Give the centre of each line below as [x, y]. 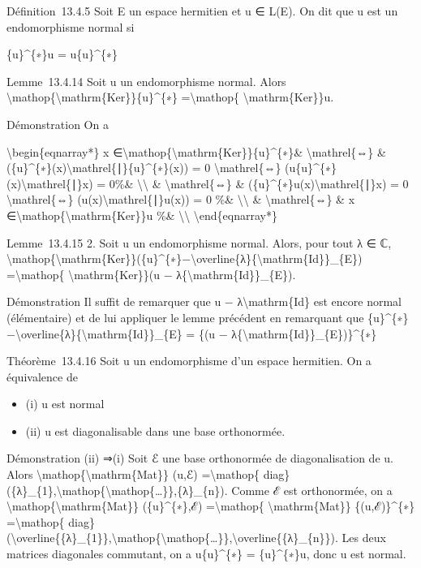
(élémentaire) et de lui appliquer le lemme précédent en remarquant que [185, 317]
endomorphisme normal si [71, 26]
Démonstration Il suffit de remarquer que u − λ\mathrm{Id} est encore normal [204, 301]
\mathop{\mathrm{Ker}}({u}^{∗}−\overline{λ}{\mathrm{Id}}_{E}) [185, 258]
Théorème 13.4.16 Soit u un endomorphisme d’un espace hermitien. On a [189, 361]
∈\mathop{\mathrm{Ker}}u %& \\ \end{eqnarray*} [142, 215]
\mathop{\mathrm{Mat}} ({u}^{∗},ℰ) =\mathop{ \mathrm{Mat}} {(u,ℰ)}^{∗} [211, 506]
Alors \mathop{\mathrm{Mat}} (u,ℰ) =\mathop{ [133, 474]
